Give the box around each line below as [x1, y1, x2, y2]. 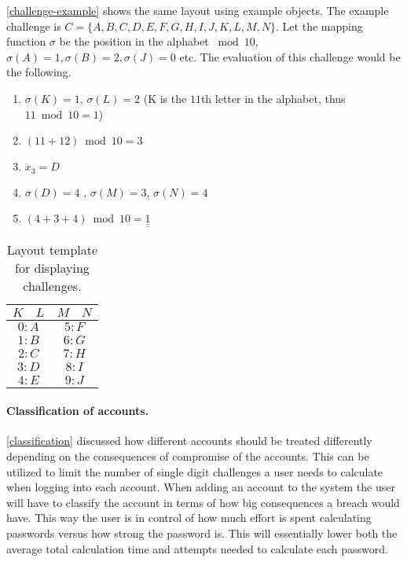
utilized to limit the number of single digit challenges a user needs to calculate [6, 463, 383, 479]
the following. [6, 64, 71, 80]
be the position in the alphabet [59, 33, 209, 50]
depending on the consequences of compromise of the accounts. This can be [6, 448, 369, 465]
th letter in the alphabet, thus [200, 90, 346, 106]
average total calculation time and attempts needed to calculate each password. [6, 540, 388, 556]
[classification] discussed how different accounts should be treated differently [6, 432, 372, 449]
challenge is [6, 17, 61, 34]
